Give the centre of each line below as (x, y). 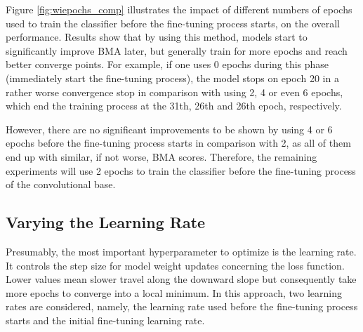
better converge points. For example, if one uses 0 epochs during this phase (167, 64)
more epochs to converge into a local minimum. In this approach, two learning (174, 292)
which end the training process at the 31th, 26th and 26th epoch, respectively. (174, 106)
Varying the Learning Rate (106, 222)
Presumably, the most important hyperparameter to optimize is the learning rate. (181, 251)
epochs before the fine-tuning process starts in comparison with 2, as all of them (178, 143)
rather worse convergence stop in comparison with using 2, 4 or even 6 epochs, (174, 92)
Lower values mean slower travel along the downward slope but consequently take (181, 279)
